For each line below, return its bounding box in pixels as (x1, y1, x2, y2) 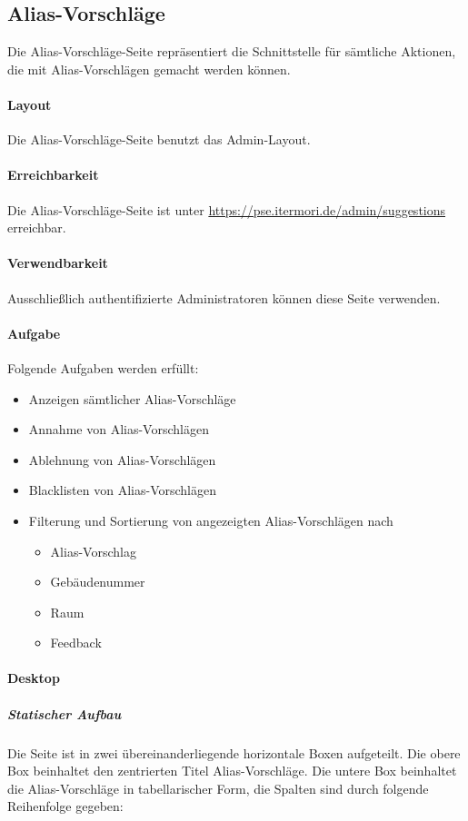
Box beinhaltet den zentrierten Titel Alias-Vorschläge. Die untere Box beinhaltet (7, 761, 457, 780)
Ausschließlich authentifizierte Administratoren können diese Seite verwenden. (7, 288, 441, 307)
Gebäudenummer (50, 572, 145, 591)
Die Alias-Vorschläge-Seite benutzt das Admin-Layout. (7, 130, 311, 149)
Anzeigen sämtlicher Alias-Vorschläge (28, 389, 236, 408)
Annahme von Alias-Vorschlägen (28, 420, 209, 439)
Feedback (50, 633, 102, 652)
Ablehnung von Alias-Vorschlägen (28, 450, 216, 469)
